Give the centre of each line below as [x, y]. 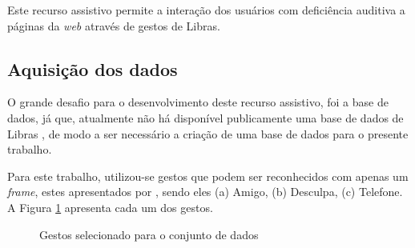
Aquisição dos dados [93, 68]
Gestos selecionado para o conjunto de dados [149, 234]
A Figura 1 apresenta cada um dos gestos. [110, 207]
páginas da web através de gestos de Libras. [114, 25]
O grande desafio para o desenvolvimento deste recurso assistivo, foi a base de [198, 102]
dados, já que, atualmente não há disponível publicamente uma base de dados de [205, 117]
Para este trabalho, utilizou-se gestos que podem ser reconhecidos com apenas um [208, 176]
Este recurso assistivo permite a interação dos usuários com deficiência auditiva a [206, 10]
